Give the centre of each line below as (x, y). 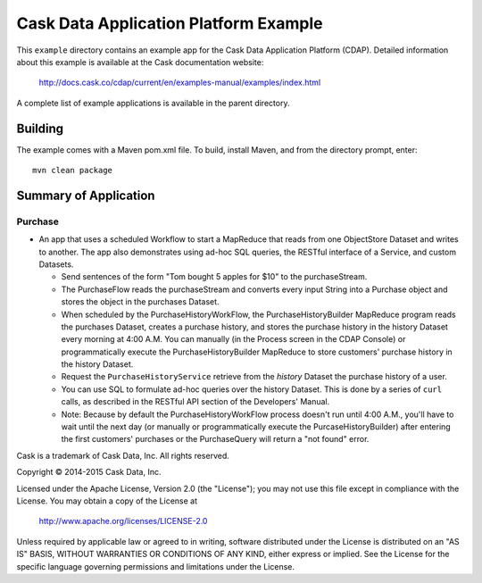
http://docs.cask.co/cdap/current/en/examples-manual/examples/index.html (180, 83)
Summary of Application (86, 195)
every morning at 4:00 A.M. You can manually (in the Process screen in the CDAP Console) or (233, 339)
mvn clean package (73, 171)
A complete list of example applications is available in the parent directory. (153, 103)
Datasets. (56, 264)
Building (40, 128)
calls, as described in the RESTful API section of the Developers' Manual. (195, 402)
